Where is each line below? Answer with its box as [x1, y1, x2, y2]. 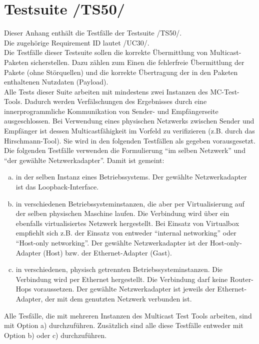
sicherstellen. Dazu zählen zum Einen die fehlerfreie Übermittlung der [30, 56, 244, 67]
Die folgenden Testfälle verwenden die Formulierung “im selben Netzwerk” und [4, 145, 245, 155]
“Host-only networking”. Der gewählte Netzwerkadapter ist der [15, 237, 208, 247]
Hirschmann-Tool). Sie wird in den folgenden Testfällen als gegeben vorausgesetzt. [4, 135, 255, 145]
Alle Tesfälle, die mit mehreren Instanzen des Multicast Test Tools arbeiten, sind [4, 310, 252, 320]
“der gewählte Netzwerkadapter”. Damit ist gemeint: [4, 154, 164, 165]
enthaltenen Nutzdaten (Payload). [4, 76, 108, 87]
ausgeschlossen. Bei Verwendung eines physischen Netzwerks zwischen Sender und [4, 115, 254, 126]
